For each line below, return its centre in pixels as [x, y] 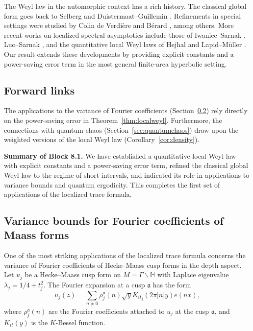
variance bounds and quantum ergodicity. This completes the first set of [112, 184]
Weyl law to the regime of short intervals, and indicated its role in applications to [127, 175]
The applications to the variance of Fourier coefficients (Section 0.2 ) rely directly [126, 110]
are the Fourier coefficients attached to [106, 311]
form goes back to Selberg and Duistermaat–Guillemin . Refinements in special [123, 15]
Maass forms [37, 235]
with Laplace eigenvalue [193, 274]
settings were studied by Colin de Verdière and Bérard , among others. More [119, 25]
